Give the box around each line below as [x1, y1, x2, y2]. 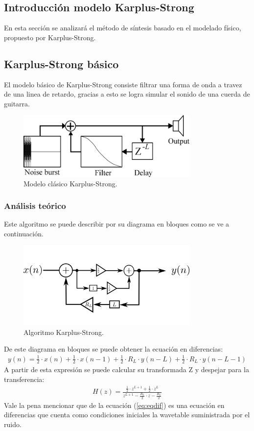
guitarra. [4, 98, 30, 108]
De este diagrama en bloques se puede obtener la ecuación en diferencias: [4, 343, 223, 354]
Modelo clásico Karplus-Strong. [23, 178, 117, 189]
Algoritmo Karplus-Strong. [23, 327, 104, 337]
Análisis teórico [4, 199, 66, 211]
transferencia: [4, 374, 45, 384]
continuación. [4, 228, 44, 238]
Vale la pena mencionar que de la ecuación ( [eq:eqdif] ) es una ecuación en [4, 400, 225, 410]
